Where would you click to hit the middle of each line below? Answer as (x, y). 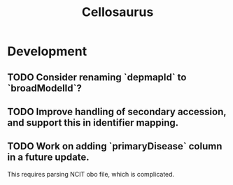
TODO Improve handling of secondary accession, (117, 111)
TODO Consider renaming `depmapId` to (97, 77)
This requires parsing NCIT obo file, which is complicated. (91, 174)
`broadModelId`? (44, 88)
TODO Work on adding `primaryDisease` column (115, 146)
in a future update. (48, 157)
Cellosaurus (118, 12)
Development (47, 51)
